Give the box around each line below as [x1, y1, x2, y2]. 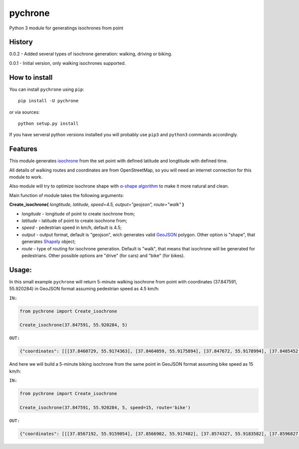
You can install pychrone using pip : [9, 86, 85, 92]
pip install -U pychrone [18, 98, 79, 104]
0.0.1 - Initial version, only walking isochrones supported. [9, 60, 126, 66]
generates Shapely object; [21, 238, 76, 244]
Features [9, 145, 37, 153]
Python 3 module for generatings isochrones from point [9, 25, 124, 31]
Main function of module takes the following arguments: [9, 192, 124, 198]
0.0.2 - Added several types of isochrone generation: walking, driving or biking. [9, 51, 172, 57]
